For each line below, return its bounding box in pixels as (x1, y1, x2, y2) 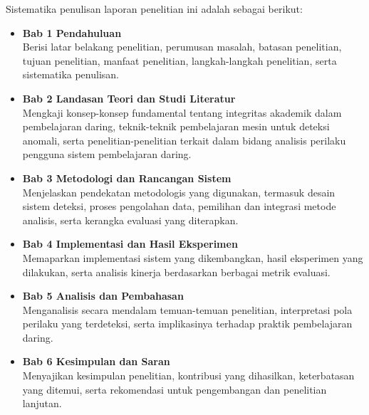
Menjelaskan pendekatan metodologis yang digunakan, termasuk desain (22, 184, 336, 199)
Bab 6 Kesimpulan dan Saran (22, 354, 170, 369)
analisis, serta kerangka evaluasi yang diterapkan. (22, 212, 239, 227)
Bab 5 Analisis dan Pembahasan (22, 288, 184, 303)
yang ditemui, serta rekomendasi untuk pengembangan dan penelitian (22, 382, 327, 396)
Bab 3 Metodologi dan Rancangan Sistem (22, 170, 232, 185)
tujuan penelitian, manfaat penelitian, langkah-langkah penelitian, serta (22, 53, 337, 68)
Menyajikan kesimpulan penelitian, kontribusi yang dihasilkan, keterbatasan (22, 368, 355, 383)
